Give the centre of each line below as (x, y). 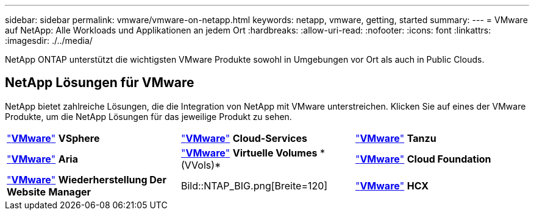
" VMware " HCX (392, 185)
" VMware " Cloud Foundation (423, 159)
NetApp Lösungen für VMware (100, 83)
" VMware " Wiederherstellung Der (87, 179)
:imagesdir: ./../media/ (49, 41)
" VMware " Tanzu (396, 138)
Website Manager (49, 192)
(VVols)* (201, 165)
